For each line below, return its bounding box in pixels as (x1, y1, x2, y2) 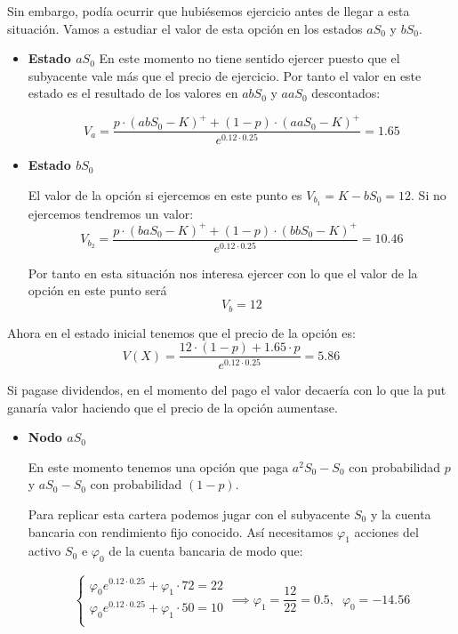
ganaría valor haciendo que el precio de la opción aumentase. (7, 397, 338, 416)
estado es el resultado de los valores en (28, 84, 238, 102)
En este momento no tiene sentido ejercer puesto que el (99, 49, 400, 68)
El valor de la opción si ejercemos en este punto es (28, 186, 302, 204)
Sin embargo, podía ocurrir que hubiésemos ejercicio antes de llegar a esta (7, 2, 410, 20)
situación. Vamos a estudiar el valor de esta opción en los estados (7, 19, 363, 37)
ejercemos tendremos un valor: (28, 204, 194, 222)
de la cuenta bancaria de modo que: (108, 542, 303, 560)
